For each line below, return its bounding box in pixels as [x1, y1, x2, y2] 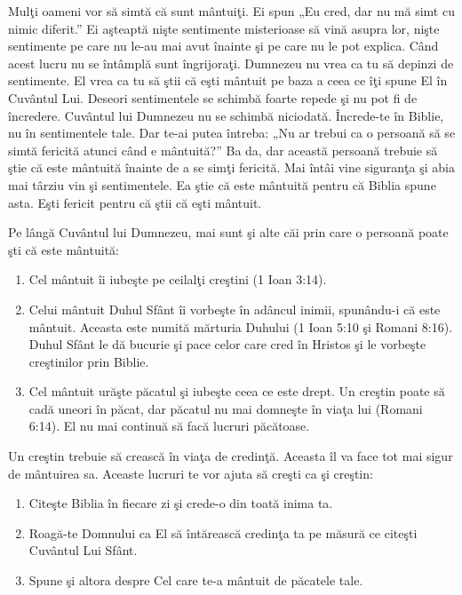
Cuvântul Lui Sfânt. [28, 541, 138, 559]
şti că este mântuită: [8, 240, 119, 258]
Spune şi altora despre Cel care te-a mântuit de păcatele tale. [28, 571, 363, 590]
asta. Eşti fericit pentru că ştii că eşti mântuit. [8, 193, 262, 211]
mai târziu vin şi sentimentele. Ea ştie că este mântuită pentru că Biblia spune [8, 175, 436, 194]
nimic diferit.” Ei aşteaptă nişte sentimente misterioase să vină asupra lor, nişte [8, 19, 440, 37]
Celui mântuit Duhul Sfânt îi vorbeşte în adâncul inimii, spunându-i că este [28, 299, 441, 318]
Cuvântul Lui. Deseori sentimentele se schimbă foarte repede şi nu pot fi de [8, 88, 418, 107]
